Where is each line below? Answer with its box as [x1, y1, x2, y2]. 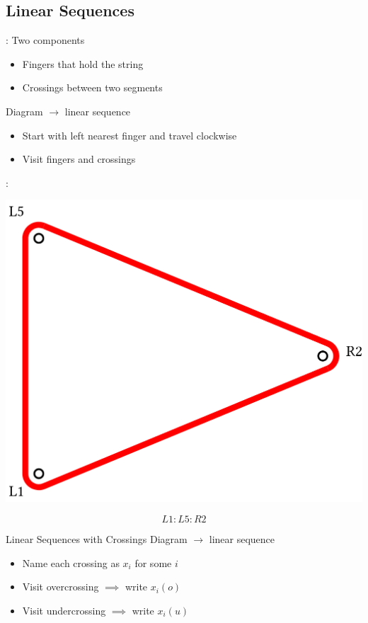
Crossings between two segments [22, 80, 163, 95]
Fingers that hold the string [22, 56, 144, 71]
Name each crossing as [22, 555, 120, 570]
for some [134, 555, 172, 570]
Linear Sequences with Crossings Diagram [6, 531, 188, 546]
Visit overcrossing [22, 579, 99, 594]
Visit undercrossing [22, 602, 106, 617]
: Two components [6, 33, 85, 47]
